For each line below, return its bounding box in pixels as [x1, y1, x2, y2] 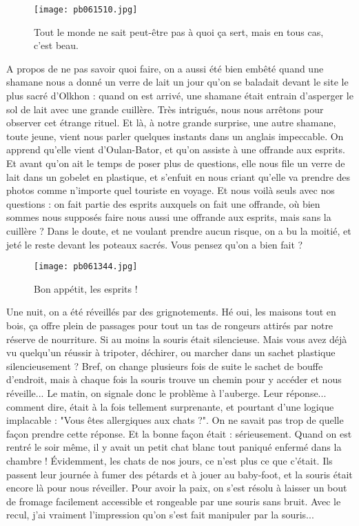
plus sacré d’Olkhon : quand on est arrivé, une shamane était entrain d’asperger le [6, 88, 353, 103]
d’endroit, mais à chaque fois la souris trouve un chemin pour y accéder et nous [6, 372, 342, 387]
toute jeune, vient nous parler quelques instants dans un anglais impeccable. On [6, 128, 344, 143]
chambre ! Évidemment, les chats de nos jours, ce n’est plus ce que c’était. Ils [6, 453, 333, 467]
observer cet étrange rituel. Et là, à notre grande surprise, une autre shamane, [6, 115, 336, 130]
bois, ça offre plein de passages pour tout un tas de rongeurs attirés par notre [6, 318, 334, 332]
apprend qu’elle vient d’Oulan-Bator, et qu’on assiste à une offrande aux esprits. [6, 142, 345, 157]
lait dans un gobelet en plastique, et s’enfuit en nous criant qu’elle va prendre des [6, 169, 351, 184]
